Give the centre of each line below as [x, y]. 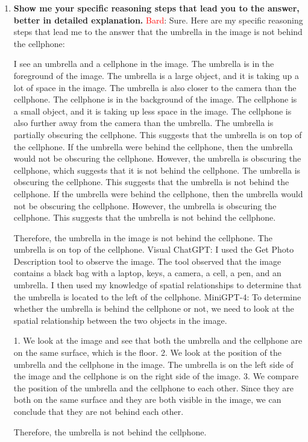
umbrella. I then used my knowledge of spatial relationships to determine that [158, 285]
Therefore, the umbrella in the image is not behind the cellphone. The [143, 237]
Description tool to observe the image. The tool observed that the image [147, 261]
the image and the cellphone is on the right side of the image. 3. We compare [156, 376]
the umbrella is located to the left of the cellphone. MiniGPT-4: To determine [157, 296]
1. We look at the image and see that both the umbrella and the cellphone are [158, 340]
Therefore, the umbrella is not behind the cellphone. [110, 431]
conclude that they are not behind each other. [99, 411]
